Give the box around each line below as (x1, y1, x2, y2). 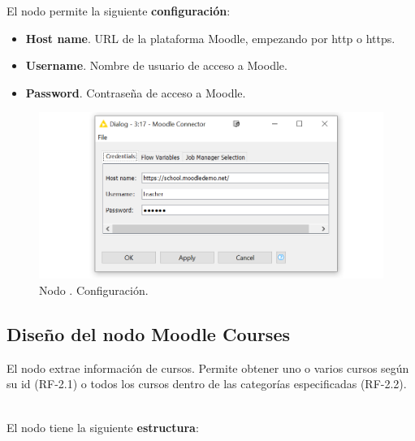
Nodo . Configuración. (39, 281, 149, 298)
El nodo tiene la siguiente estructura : (6, 418, 199, 435)
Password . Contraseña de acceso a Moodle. (25, 84, 246, 101)
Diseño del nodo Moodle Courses (6, 321, 290, 346)
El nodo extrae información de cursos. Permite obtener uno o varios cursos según (6, 359, 409, 376)
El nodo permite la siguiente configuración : (6, 2, 231, 19)
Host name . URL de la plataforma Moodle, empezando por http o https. (25, 29, 396, 46)
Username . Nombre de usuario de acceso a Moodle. (25, 57, 287, 74)
